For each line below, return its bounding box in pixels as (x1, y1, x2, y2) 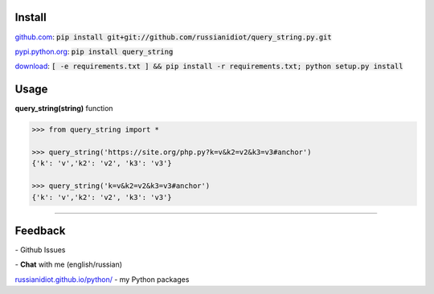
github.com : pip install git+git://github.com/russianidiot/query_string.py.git (14, 32, 333, 42)
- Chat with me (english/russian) (14, 259, 123, 269)
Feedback (14, 223, 66, 237)
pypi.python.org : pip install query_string (14, 47, 174, 56)
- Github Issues (14, 245, 66, 255)
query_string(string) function (14, 104, 113, 113)
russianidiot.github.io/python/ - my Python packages (14, 274, 190, 284)
